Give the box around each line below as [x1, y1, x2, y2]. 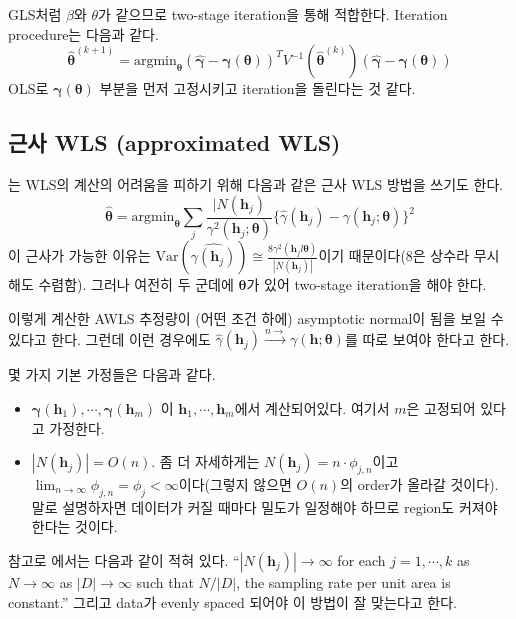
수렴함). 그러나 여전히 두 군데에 [38, 274, 234, 295]
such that [136, 572, 194, 592]
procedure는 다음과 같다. [8, 23, 159, 44]
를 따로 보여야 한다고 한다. [344, 328, 510, 349]
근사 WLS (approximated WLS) [8, 127, 341, 158]
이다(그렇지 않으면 [178, 474, 292, 495]
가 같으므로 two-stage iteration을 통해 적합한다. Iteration [98, 4, 448, 24]
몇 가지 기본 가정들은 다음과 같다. [8, 364, 216, 385]
